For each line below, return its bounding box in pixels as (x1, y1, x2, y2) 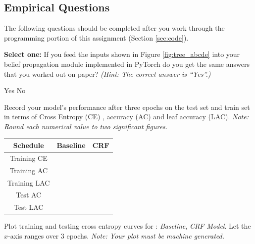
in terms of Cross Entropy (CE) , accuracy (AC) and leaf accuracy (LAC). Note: (4, 111, 249, 122)
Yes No (4, 85, 26, 96)
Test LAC (13, 202, 44, 212)
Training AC (9, 165, 48, 175)
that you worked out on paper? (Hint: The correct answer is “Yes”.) (4, 68, 211, 79)
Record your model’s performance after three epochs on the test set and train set (4, 101, 250, 112)
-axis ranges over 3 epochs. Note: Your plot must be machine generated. (8, 230, 225, 241)
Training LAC (7, 177, 50, 188)
